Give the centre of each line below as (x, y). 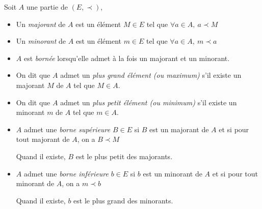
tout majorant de (43, 139)
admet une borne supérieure (67, 129)
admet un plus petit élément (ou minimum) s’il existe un (149, 102)
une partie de (47, 7)
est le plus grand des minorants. (123, 200)
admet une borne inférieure (66, 173)
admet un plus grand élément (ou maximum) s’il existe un (151, 75)
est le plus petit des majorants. (124, 156)
